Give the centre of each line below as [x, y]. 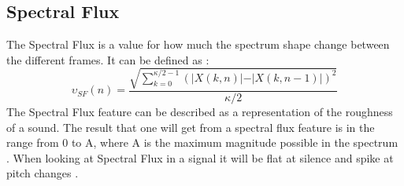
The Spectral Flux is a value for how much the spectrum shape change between [198, 44]
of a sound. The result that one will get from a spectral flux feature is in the [191, 127]
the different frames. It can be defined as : [108, 59]
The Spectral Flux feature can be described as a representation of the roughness [200, 111]
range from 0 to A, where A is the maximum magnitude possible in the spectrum [202, 142]
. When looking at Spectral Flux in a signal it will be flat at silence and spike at [200, 157]
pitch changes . [43, 173]
